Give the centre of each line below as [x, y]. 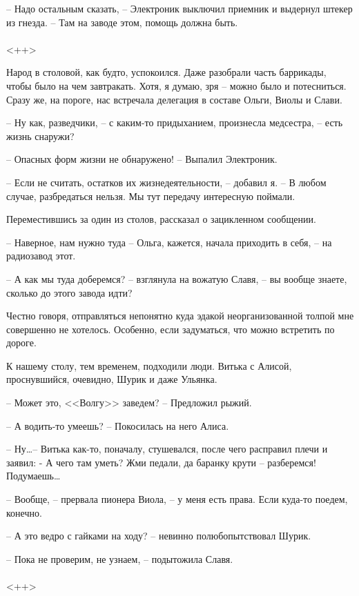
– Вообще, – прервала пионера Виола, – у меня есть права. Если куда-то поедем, [177, 499]
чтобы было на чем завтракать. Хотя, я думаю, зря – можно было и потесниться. [176, 85]
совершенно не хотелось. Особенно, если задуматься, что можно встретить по [171, 329]
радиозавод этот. [41, 256]
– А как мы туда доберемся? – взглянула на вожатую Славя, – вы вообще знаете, [177, 278]
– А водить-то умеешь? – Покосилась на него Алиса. [118, 425]
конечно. [24, 512]
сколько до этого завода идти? [69, 292]
